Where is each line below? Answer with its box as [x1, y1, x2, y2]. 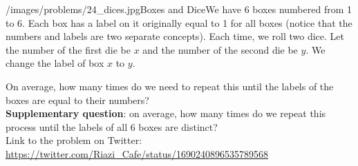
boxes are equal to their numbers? [6, 92, 149, 107]
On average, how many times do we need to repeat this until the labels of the [6, 79, 334, 93]
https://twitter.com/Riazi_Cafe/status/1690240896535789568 [6, 146, 269, 160]
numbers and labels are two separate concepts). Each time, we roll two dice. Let [6, 29, 344, 43]
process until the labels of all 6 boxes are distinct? [6, 119, 218, 134]
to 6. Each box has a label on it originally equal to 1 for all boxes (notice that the [6, 15, 352, 30]
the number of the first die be [6, 42, 131, 56]
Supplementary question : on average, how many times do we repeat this [6, 106, 326, 121]
